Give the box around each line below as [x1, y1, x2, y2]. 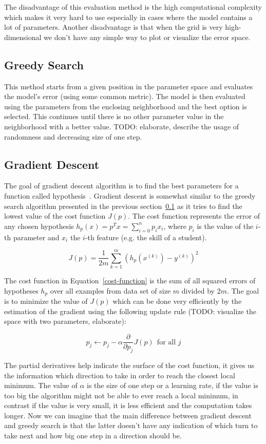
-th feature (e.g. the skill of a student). [85, 231, 207, 242]
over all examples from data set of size [50, 285, 171, 296]
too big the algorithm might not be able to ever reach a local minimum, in [4, 390, 238, 400]
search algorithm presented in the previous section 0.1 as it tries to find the [4, 200, 242, 211]
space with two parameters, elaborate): [4, 316, 126, 326]
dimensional [4, 31, 42, 42]
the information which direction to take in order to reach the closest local [4, 370, 235, 380]
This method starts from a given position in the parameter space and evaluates [4, 81, 253, 91]
